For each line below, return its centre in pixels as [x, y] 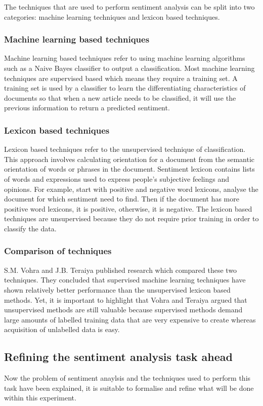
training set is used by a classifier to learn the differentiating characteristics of [125, 88]
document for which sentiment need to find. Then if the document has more [122, 199]
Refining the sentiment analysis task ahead [118, 357]
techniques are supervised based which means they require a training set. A [121, 78]
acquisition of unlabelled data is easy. [62, 329]
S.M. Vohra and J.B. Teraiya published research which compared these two [121, 270]
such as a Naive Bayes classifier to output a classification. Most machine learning [129, 68]
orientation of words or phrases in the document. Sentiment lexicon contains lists [129, 169]
